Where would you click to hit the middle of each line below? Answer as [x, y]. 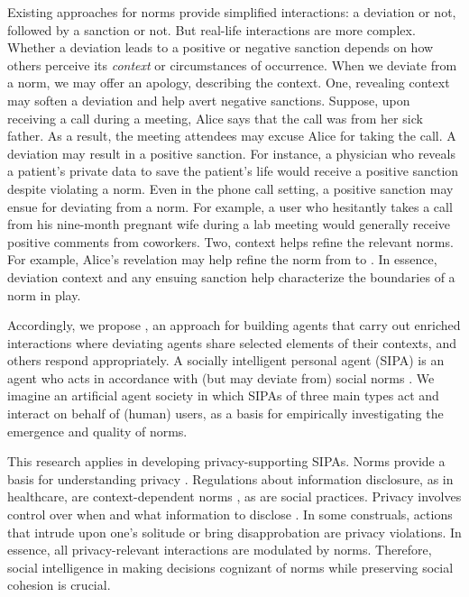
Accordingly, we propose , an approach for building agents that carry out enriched [234, 325]
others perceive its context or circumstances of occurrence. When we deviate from [232, 64]
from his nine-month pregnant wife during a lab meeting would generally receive [229, 224]
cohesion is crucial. [59, 585]
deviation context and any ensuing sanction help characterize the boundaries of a [231, 276]
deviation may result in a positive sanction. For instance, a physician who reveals [231, 153]
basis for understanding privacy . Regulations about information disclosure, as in [230, 478]
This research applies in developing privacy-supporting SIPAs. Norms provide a [226, 461]
